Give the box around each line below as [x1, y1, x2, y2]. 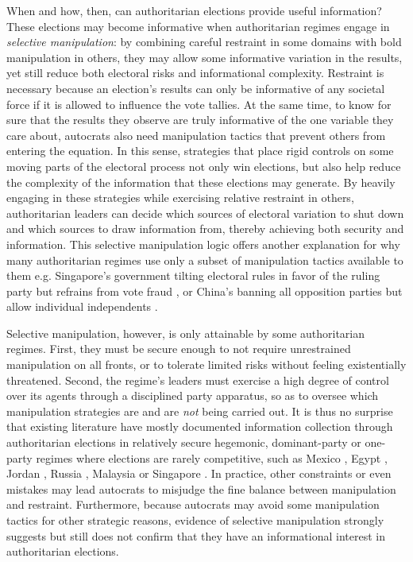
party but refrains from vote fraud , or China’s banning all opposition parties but [6, 282, 403, 299]
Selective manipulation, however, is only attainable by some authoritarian [6, 324, 365, 341]
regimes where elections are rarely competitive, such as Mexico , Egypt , [36, 449, 388, 466]
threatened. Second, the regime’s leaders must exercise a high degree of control [6, 371, 389, 388]
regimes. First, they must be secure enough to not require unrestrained [6, 340, 351, 357]
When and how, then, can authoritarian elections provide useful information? [6, 2, 382, 18]
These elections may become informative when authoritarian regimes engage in [6, 17, 390, 34]
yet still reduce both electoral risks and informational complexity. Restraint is [6, 64, 384, 81]
